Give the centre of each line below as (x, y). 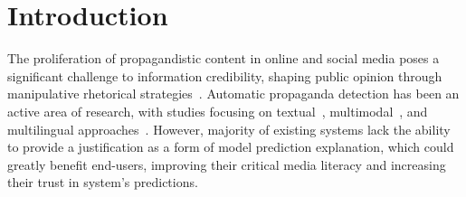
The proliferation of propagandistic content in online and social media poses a (223, 58)
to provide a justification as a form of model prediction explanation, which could (231, 147)
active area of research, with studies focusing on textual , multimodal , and (218, 111)
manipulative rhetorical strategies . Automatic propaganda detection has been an (233, 94)
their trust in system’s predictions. (103, 182)
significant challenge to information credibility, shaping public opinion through (225, 75)
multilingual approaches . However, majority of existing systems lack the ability (229, 129)
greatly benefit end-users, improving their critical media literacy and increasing (227, 164)
